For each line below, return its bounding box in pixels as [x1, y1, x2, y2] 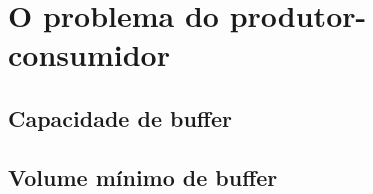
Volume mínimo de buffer [8, 161, 278, 192]
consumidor [8, 34, 170, 75]
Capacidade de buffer [8, 102, 232, 133]
